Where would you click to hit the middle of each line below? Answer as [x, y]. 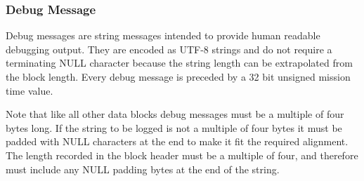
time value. [30, 90]
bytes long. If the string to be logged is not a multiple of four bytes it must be [174, 127]
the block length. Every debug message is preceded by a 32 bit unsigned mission [178, 76]
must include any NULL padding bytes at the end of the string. [143, 169]
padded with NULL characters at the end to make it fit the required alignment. [177, 141]
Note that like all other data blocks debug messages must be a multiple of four [175, 114]
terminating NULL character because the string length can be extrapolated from [179, 63]
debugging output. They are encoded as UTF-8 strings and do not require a [169, 49]
